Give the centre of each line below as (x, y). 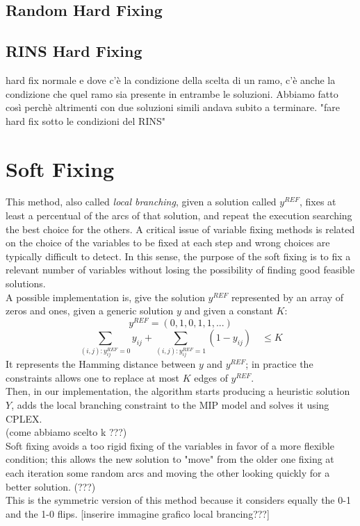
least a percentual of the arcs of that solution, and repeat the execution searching (179, 215)
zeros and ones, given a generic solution (90, 311)
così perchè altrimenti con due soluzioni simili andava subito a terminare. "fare (173, 107)
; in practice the (279, 364)
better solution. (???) (51, 486)
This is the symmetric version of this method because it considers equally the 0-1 (178, 500)
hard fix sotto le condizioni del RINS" (85, 120)
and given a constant (229, 311)
